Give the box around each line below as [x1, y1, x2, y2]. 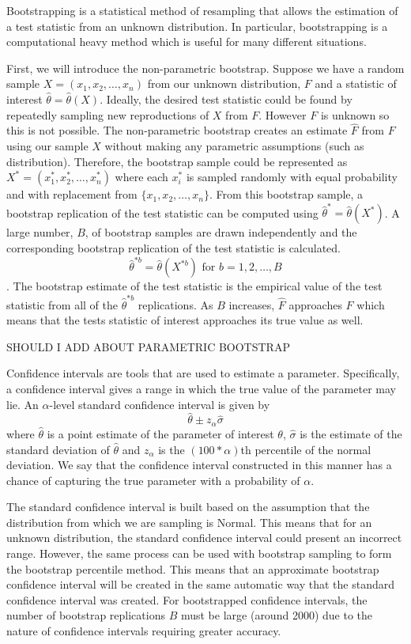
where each [115, 169, 168, 185]
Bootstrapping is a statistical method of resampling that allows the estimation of [6, 2, 398, 18]
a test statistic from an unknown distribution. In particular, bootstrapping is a [6, 17, 388, 34]
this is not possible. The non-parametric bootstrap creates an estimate [6, 122, 348, 138]
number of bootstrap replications [6, 607, 165, 623]
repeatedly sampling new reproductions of [6, 106, 209, 123]
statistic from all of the [6, 296, 118, 313]
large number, [6, 224, 74, 241]
